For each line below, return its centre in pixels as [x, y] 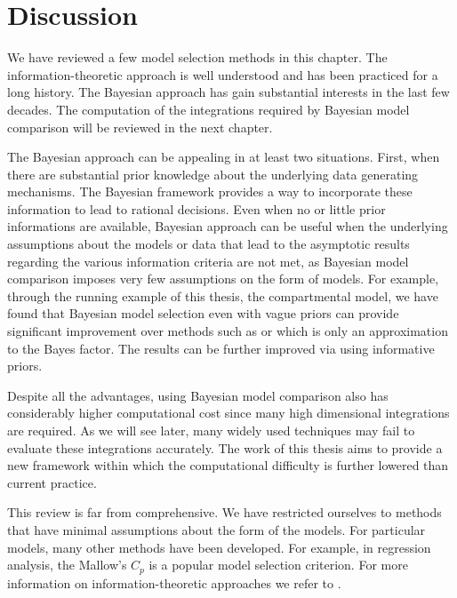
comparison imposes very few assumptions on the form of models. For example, [223, 279]
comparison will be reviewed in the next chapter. [140, 127]
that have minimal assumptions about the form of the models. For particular [216, 529]
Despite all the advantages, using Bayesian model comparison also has [198, 395]
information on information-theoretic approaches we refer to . [174, 582]
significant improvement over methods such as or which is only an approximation [228, 331]
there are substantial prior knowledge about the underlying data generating [213, 174]
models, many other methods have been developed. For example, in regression [219, 547]
